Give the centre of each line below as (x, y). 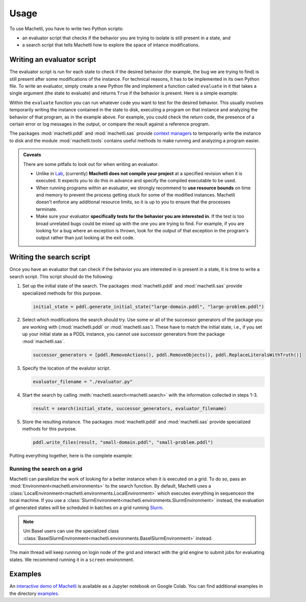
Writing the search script (50, 257)
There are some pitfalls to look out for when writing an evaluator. (91, 164)
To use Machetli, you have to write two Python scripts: (67, 29)
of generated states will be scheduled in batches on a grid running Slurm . (87, 508)
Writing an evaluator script (53, 59)
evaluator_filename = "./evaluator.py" (83, 381)
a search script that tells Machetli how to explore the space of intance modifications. (111, 45)
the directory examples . (34, 593)
